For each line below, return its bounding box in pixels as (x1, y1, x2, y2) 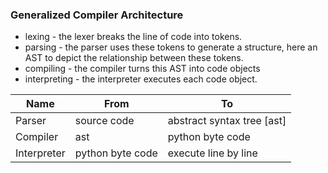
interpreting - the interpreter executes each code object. (24, 73, 258, 85)
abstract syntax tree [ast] (167, 114, 287, 128)
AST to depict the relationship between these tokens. (24, 52, 244, 64)
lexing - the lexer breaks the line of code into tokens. (24, 31, 243, 43)
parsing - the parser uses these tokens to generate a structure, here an (24, 41, 318, 53)
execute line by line (167, 146, 258, 160)
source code (74, 114, 135, 128)
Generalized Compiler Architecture (10, 8, 184, 22)
